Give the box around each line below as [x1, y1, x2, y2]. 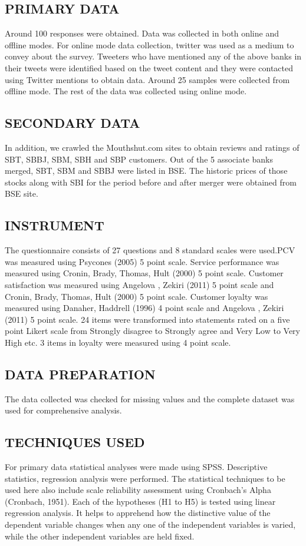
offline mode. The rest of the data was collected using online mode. [5, 85, 247, 97]
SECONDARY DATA [5, 114, 140, 132]
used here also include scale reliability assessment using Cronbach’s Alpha [5, 484, 271, 496]
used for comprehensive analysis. [5, 404, 122, 416]
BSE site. [5, 187, 38, 200]
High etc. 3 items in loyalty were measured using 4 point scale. [5, 336, 231, 348]
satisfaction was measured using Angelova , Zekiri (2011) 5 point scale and [5, 278, 274, 290]
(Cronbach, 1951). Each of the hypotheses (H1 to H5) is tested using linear [5, 495, 276, 507]
